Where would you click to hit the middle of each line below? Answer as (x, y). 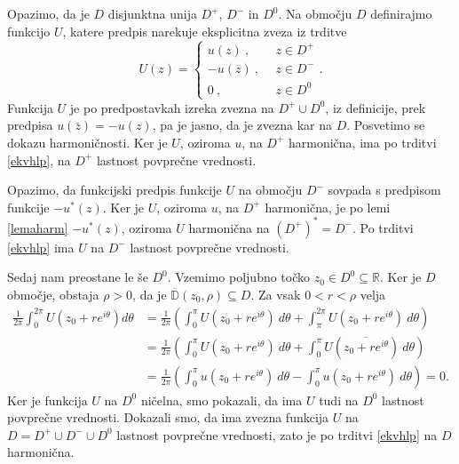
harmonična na (229, 227)
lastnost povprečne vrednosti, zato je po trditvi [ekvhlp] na (277, 434)
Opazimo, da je (48, 13)
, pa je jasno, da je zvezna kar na (242, 125)
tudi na (339, 400)
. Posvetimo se (386, 125)
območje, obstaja (53, 295)
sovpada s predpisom (384, 190)
